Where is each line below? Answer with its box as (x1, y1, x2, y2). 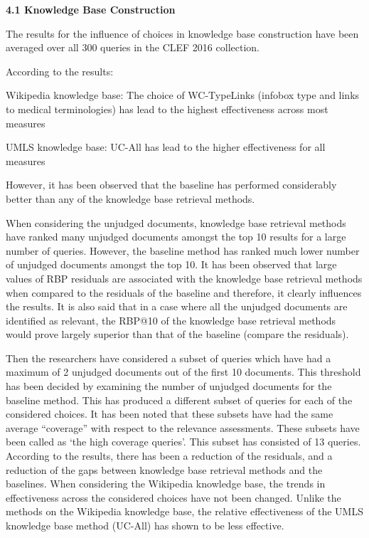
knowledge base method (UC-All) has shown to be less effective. (6, 518, 284, 532)
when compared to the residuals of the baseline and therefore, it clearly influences (6, 285, 362, 300)
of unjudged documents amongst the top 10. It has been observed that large (6, 257, 337, 272)
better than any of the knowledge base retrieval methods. (6, 191, 255, 206)
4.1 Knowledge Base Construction (6, 2, 176, 16)
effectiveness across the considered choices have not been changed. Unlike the (6, 490, 341, 505)
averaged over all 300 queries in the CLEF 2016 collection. (6, 40, 260, 55)
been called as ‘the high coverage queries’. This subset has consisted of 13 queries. (6, 434, 361, 449)
